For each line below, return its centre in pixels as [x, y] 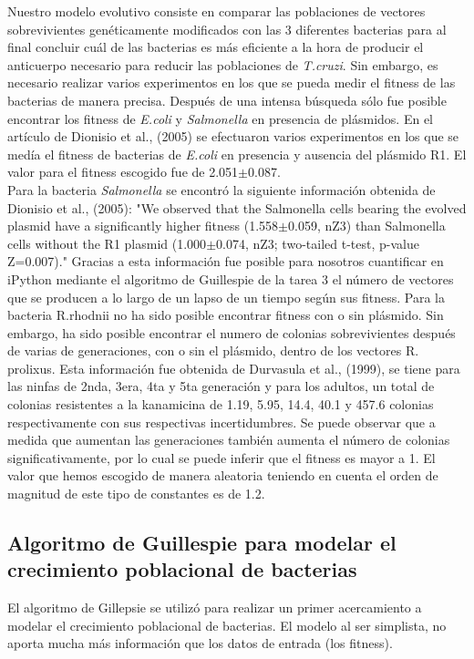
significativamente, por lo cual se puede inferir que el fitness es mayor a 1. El [222, 457]
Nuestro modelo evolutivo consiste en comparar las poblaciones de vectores [216, 11]
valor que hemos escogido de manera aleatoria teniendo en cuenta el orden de [223, 475]
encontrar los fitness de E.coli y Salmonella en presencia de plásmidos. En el [221, 118]
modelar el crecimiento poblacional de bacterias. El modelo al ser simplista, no [227, 625]
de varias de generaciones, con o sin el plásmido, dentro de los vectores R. [213, 350]
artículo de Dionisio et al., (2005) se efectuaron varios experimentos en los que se [233, 136]
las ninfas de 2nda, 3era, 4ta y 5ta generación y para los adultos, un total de [221, 386]
